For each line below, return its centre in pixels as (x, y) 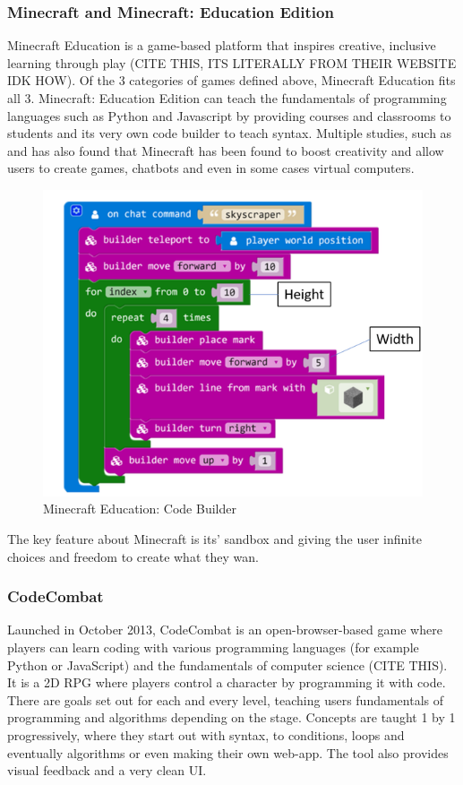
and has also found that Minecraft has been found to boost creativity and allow (226, 150)
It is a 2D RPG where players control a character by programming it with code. (227, 682)
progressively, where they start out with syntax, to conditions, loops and (206, 735)
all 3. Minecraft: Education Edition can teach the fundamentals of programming (227, 98)
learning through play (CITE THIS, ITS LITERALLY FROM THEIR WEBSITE (232, 62)
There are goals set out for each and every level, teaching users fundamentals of (226, 699)
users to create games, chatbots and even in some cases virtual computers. (211, 168)
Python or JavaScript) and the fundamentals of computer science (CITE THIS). (227, 664)
